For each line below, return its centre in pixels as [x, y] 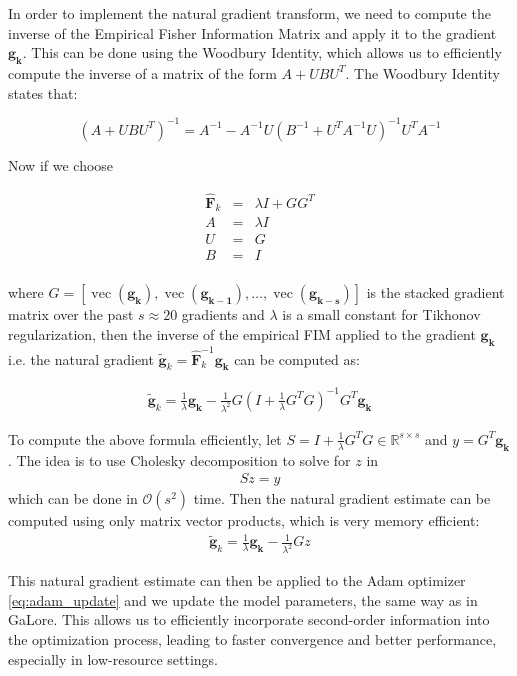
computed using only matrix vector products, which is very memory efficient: [244, 520]
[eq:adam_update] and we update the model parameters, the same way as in [243, 599]
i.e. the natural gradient [81, 358]
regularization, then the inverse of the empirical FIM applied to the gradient [242, 334]
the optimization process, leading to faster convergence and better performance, [252, 639]
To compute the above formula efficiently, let [145, 438]
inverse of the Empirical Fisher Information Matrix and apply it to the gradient [252, 32]
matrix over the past [71, 314]
